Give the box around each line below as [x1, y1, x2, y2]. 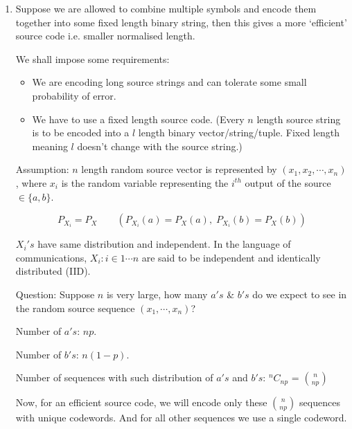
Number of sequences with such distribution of [15, 370, 213, 385]
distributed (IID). [15, 264, 91, 278]
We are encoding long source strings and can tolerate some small [32, 75, 307, 89]
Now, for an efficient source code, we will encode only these [15, 395, 267, 410]
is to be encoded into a [32, 125, 130, 140]
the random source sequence [15, 300, 135, 315]
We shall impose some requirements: [15, 51, 170, 66]
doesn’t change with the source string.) [77, 138, 243, 153]
